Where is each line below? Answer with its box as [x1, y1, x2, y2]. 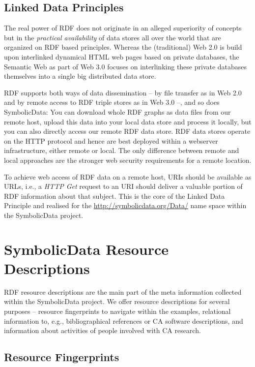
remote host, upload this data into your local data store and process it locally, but [4, 116, 252, 126]
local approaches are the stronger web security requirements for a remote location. [4, 154, 252, 165]
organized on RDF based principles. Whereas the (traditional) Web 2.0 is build [4, 42, 242, 52]
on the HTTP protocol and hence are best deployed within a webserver [4, 135, 218, 146]
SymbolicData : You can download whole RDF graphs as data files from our [4, 106, 231, 117]
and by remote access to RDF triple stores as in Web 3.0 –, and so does [4, 97, 220, 107]
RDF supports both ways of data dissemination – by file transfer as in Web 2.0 [4, 87, 242, 97]
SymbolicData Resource [4, 239, 169, 259]
